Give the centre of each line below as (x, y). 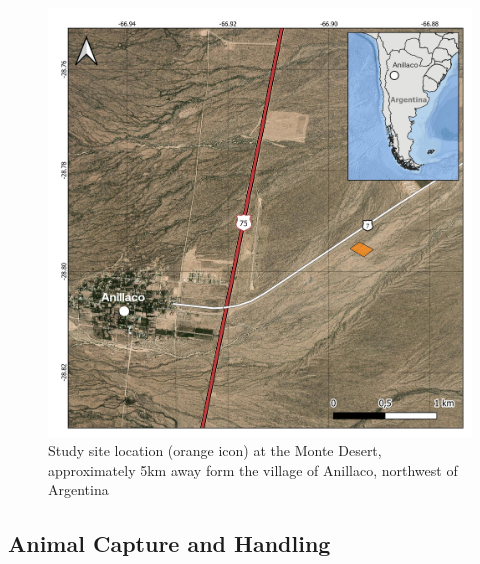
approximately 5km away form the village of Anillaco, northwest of (253, 469)
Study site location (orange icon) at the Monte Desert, (215, 450)
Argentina (78, 489)
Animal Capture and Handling (169, 543)
